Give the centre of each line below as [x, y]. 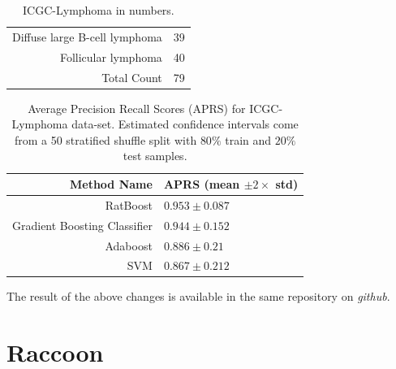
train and [248, 139]
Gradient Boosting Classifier [82, 225]
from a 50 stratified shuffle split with [105, 139]
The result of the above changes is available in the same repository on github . [198, 296]
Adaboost [129, 245]
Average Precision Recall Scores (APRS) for [137, 108]
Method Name [111, 184]
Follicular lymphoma [111, 56]
